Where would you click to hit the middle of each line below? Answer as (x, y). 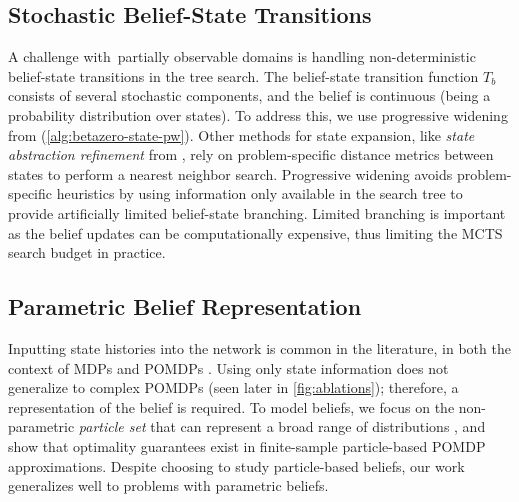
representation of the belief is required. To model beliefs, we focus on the (231, 406)
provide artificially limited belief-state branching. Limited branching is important (257, 212)
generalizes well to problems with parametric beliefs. (168, 485)
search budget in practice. (87, 252)
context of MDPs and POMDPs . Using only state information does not (228, 367)
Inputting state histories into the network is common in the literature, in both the (259, 347)
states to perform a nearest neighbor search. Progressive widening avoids (230, 173)
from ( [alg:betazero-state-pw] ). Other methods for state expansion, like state (241, 134)
